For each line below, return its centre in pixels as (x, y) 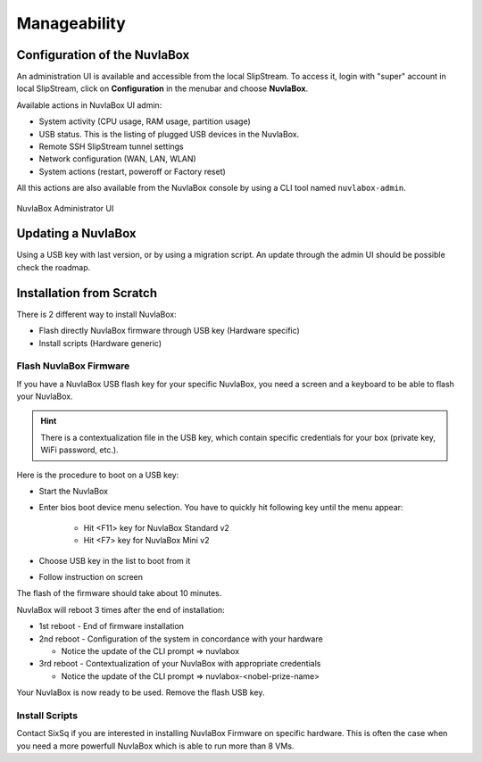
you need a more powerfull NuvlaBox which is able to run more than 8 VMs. (155, 746)
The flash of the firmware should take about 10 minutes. (119, 593)
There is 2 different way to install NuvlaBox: (97, 314)
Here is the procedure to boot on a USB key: (98, 475)
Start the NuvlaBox (74, 492)
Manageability (71, 23)
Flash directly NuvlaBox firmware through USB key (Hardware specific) (170, 331)
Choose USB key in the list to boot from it (115, 560)
